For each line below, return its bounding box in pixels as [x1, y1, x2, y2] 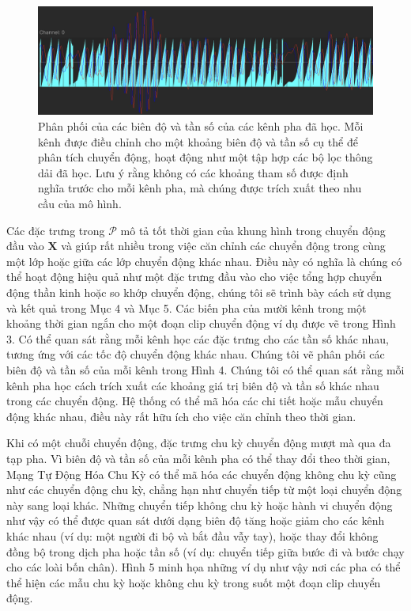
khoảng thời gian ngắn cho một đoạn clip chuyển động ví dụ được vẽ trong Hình [6, 315, 396, 332]
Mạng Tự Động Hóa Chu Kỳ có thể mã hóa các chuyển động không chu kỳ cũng [6, 465, 397, 482]
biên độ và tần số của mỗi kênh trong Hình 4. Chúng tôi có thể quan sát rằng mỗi [6, 361, 405, 378]
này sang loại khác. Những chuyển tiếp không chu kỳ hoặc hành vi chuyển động [6, 496, 393, 513]
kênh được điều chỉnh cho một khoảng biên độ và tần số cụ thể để [38, 133, 358, 150]
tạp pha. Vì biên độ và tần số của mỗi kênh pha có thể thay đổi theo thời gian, [6, 450, 390, 466]
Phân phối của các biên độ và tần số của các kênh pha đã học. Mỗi [38, 118, 364, 135]
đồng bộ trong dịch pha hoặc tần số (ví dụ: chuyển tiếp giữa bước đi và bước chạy [6, 543, 405, 560]
